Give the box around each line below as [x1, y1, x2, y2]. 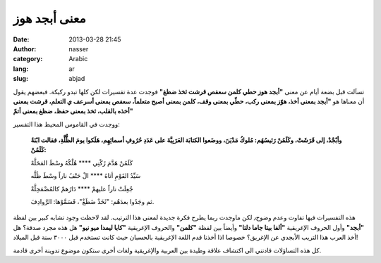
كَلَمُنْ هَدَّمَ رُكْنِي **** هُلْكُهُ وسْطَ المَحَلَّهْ [30, 158, 133, 167]
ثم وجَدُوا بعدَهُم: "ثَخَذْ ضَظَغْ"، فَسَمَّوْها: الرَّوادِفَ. [30, 198, 155, 206]
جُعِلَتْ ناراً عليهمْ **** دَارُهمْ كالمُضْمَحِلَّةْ [30, 184, 133, 193]
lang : [13, 64, 29, 73]
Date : [13, 35, 30, 44]
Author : [13, 44, 37, 53]
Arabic [68, 55, 88, 63]
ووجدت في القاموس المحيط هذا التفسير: [13, 120, 120, 128]
